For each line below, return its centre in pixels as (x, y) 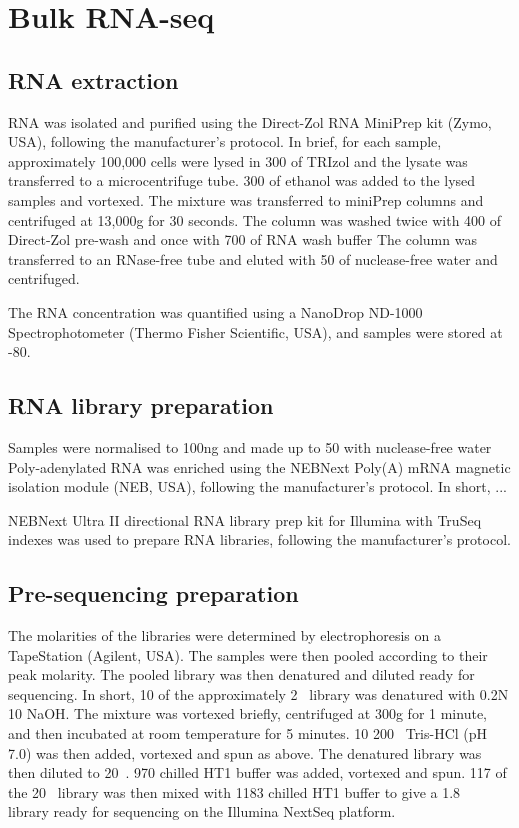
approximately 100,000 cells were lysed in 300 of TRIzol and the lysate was (238, 160)
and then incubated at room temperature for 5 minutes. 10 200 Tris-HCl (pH (248, 733)
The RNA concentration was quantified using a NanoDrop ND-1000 (215, 311)
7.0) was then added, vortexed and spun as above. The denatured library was (245, 752)
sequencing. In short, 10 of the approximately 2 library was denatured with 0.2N (258, 693)
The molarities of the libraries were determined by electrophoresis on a (224, 635)
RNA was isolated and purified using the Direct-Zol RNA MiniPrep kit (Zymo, (250, 121)
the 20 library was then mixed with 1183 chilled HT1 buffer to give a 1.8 (234, 791)
